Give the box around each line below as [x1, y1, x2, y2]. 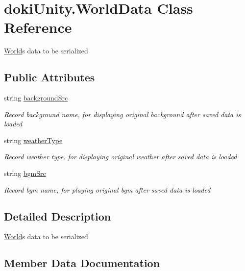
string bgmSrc [4, 168, 46, 178]
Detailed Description [4, 208, 111, 223]
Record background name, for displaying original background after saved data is [4, 109, 241, 119]
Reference [4, 17, 72, 37]
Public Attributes [4, 70, 95, 85]
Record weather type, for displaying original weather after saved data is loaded [4, 151, 237, 162]
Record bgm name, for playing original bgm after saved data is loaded [4, 184, 211, 195]
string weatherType [4, 135, 63, 145]
